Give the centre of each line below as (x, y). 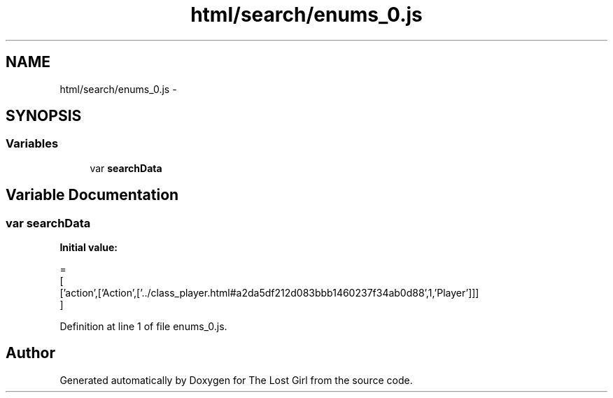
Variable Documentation (92, 195)
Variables (32, 144)
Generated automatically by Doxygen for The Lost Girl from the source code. (236, 380)
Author (30, 353)
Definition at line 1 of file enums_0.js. (143, 327)
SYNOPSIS (44, 116)
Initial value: (89, 248)
